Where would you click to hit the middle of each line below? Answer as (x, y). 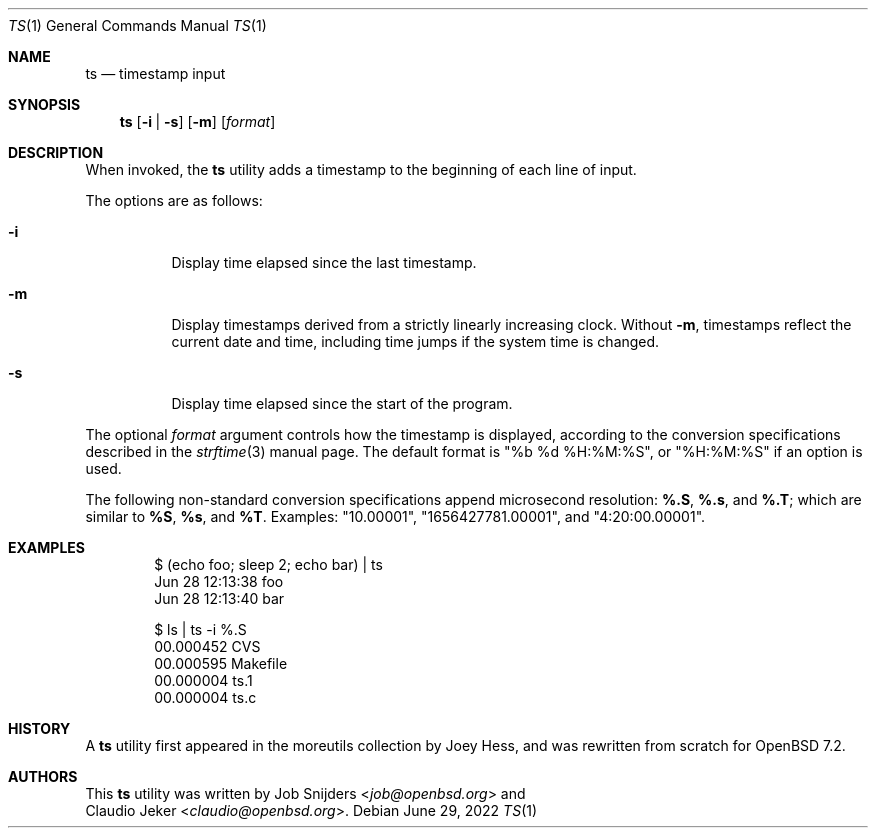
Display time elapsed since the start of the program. (342, 403)
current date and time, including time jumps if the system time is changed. (415, 341)
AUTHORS (43, 776)
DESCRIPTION (56, 152)
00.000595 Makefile (221, 663)
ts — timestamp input (155, 73)
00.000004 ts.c (205, 697)
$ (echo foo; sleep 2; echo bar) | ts (268, 564)
